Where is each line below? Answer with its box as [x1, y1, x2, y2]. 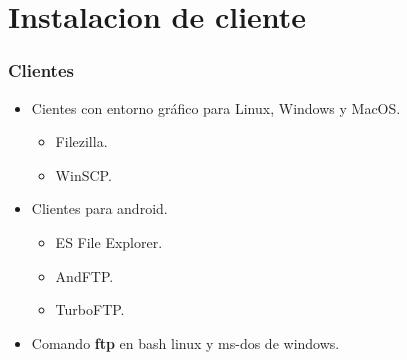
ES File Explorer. [55, 231, 163, 252]
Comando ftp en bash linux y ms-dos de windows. [31, 332, 340, 353]
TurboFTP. [55, 299, 125, 320]
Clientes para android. [31, 198, 168, 219]
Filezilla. [55, 131, 108, 152]
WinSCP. [55, 164, 112, 185]
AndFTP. [55, 265, 114, 286]
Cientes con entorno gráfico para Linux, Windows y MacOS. [31, 97, 401, 118]
